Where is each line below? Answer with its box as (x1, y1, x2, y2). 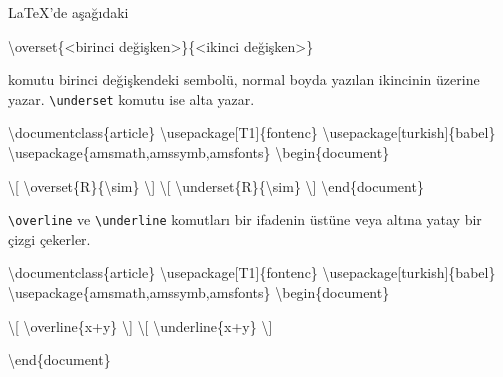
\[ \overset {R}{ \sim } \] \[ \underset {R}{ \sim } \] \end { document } (8, 175, 424, 196)
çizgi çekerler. (8, 228, 91, 249)
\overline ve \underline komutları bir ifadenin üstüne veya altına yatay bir (8, 209, 482, 230)
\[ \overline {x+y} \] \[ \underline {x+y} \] (8, 315, 273, 336)
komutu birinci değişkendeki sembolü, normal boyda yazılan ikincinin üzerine (8, 69, 480, 90)
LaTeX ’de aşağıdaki (8, 2, 129, 22)
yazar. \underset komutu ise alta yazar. (8, 88, 255, 109)
